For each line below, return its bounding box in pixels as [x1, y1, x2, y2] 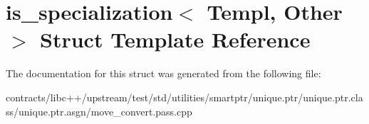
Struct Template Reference [40, 25, 311, 54]
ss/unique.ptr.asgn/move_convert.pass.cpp [6, 103, 192, 118]
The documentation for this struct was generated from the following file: [6, 66, 321, 81]
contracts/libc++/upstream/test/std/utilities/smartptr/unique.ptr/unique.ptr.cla [6, 89, 363, 104]
